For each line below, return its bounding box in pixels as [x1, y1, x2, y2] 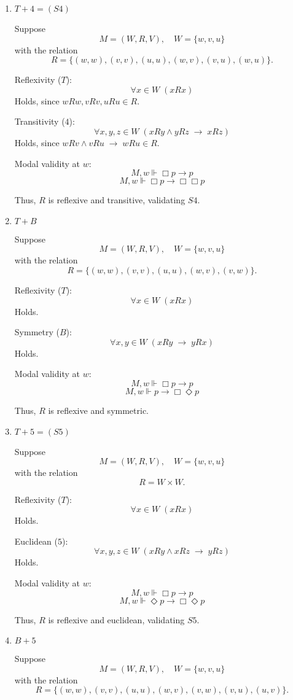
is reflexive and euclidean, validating [48, 613, 185, 626]
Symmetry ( [14, 325, 60, 338]
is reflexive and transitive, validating [48, 193, 186, 206]
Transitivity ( [14, 115, 65, 128]
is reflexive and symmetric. [48, 403, 149, 416]
